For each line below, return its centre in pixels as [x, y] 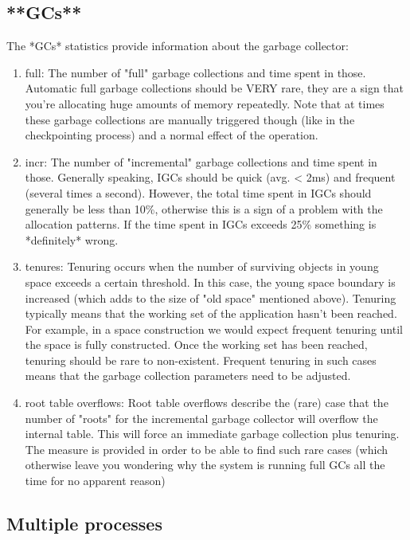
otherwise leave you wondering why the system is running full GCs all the [205, 465]
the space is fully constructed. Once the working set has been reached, [196, 344]
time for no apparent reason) [95, 481]
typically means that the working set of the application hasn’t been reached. [211, 313]
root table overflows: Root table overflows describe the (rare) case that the [207, 403]
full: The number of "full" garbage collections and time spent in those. [195, 72]
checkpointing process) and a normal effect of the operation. [172, 135]
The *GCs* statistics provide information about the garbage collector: [178, 46]
